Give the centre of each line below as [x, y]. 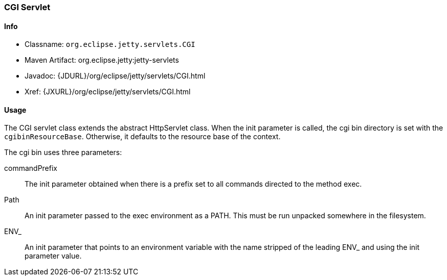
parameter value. [53, 256]
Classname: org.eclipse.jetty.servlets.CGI [110, 44]
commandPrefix [31, 168]
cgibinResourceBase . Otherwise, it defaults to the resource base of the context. [142, 137]
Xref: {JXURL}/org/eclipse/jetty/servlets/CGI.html [108, 92]
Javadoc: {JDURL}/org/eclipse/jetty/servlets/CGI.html [115, 76]
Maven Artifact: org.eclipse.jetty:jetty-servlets [102, 60]
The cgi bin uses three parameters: [63, 152]
